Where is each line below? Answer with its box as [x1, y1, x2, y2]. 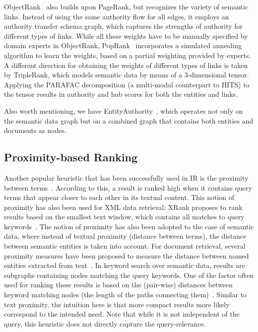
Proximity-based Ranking [4, 149, 138, 165]
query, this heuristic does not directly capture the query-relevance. [4, 318, 206, 329]
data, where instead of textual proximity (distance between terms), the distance [4, 231, 247, 241]
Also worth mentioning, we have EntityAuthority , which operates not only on [4, 105, 243, 116]
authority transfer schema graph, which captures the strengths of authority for [4, 21, 243, 31]
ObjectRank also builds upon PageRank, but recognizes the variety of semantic [4, 1, 249, 11]
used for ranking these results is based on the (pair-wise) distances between [4, 279, 233, 290]
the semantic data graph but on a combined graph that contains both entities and [4, 115, 254, 126]
